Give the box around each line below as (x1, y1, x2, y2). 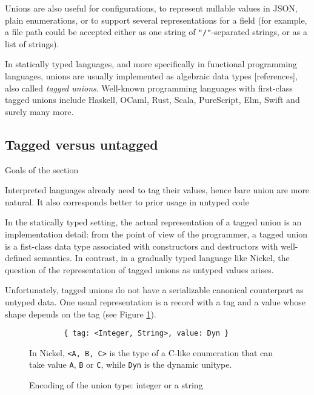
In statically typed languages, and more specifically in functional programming (5, 58, 297, 70)
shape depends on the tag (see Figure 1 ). (5, 307, 156, 320)
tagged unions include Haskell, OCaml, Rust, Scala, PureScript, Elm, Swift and (5, 93, 300, 106)
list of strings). (5, 37, 59, 50)
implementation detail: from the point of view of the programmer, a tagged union (5, 227, 308, 240)
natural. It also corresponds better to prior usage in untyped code (5, 195, 249, 208)
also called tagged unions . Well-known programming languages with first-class (5, 81, 293, 94)
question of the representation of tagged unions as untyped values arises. (5, 263, 274, 276)
